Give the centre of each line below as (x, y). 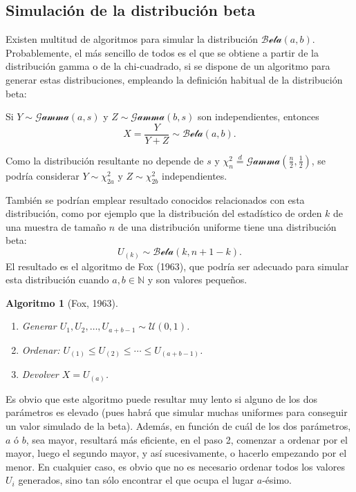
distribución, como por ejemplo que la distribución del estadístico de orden (164, 213)
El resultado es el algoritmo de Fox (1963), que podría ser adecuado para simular (177, 266)
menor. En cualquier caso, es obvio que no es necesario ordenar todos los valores (175, 466)
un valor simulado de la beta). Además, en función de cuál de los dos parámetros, (178, 425)
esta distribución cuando (57, 280)
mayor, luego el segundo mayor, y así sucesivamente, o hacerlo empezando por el (176, 453)
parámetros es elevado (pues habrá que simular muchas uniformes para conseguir (177, 412)
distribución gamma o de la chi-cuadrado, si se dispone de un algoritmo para (168, 66)
